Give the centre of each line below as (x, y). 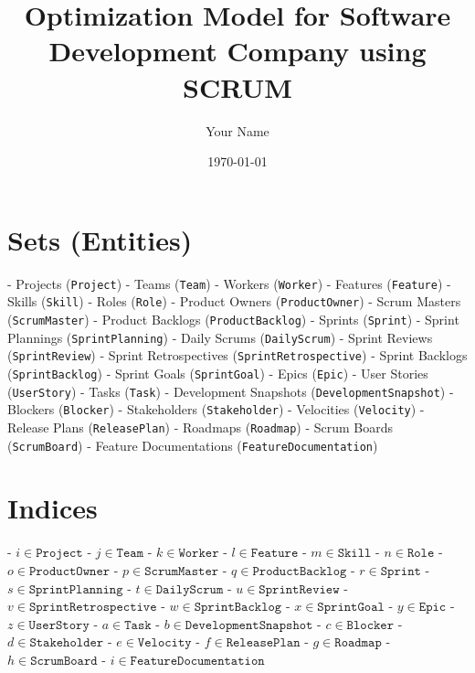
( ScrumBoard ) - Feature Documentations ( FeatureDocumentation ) (193, 445)
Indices (53, 508)
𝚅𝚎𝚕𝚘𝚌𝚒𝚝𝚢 (164, 643)
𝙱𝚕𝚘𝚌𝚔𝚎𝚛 (370, 625)
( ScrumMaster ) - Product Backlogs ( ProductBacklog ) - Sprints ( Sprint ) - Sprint (233, 319)
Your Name (237, 130)
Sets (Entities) (100, 239)
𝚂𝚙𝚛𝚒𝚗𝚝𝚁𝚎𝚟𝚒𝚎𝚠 (299, 589)
